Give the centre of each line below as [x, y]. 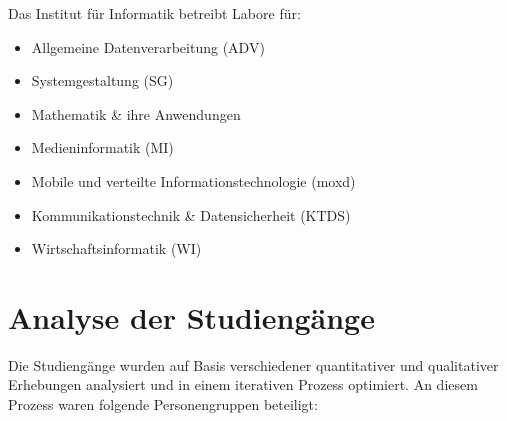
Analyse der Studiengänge [191, 316]
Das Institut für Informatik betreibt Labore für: [154, 13]
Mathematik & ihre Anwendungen [136, 113]
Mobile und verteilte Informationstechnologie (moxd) [193, 180]
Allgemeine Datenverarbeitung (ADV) [148, 46]
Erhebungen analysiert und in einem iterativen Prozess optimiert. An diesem [243, 384]
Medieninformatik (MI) [102, 147]
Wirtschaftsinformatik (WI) [116, 248]
